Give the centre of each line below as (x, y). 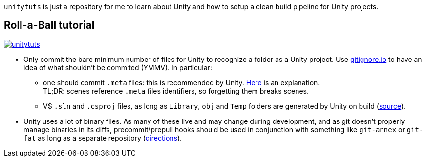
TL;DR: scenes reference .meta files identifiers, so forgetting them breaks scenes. (176, 91)
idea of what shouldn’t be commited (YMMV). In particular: (118, 67)
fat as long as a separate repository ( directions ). (103, 138)
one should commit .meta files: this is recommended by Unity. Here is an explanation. (181, 82)
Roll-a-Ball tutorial (49, 25)
